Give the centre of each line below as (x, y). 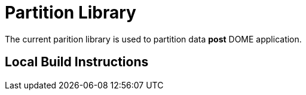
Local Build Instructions (77, 62)
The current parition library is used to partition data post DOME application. (153, 39)
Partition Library (71, 13)
